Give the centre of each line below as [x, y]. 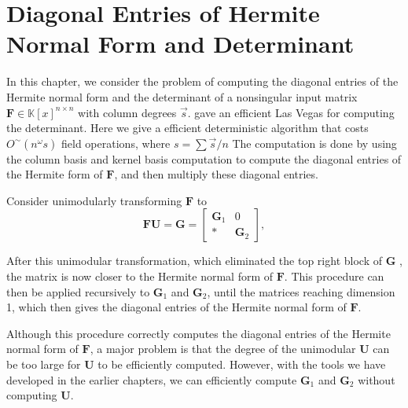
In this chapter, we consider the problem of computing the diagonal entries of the [202, 81]
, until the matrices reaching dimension [301, 291]
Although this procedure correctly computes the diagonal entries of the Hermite [198, 333]
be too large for [44, 364]
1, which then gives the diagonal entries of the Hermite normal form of [176, 307]
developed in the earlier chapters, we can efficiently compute [152, 379]
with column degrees [127, 112]
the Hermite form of [55, 174]
